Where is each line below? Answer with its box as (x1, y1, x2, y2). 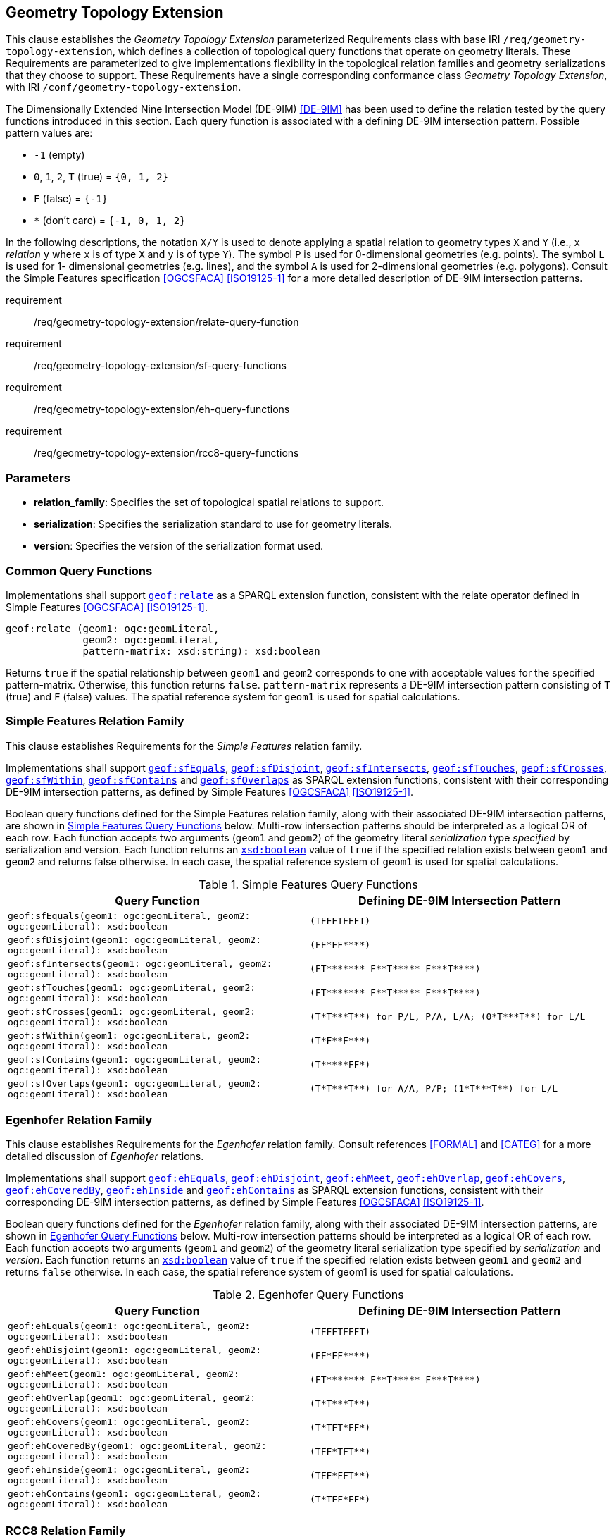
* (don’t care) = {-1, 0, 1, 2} (34, 214, 186, 227)
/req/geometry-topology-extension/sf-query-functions (34, 359, 287, 372)
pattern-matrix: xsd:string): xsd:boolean (82, 645, 320, 657)
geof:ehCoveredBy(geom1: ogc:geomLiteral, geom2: (8, 1440, 267, 1452)
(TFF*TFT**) (310, 1445, 371, 1457)
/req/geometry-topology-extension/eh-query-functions (34, 403, 290, 416)
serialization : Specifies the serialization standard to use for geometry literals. (34, 518, 392, 531)
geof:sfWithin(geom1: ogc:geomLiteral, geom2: (8, 1030, 251, 1041)
